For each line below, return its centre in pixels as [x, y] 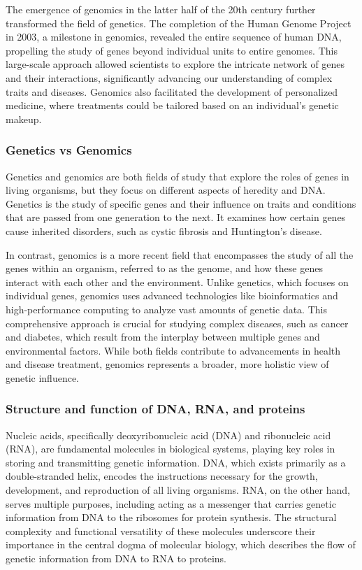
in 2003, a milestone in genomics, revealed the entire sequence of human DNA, [174, 37]
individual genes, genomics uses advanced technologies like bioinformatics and [172, 295]
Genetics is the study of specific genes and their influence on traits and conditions [181, 203]
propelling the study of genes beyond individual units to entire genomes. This [172, 50]
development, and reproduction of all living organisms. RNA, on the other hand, [178, 490]
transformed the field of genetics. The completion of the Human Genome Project [179, 23]
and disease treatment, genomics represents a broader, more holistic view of [167, 364]
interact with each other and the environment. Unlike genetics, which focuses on [177, 282]
